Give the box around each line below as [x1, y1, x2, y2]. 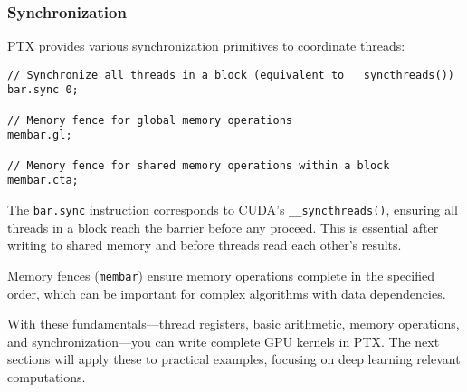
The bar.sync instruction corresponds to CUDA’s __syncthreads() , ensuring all [7, 200, 458, 219]
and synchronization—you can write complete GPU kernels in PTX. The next [7, 331, 440, 350]
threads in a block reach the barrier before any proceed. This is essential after [7, 217, 439, 236]
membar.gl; [7, 129, 72, 142]
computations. [7, 367, 86, 386]
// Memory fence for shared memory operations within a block [7, 158, 390, 172]
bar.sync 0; [7, 83, 79, 97]
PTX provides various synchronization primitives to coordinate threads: [7, 36, 405, 55]
